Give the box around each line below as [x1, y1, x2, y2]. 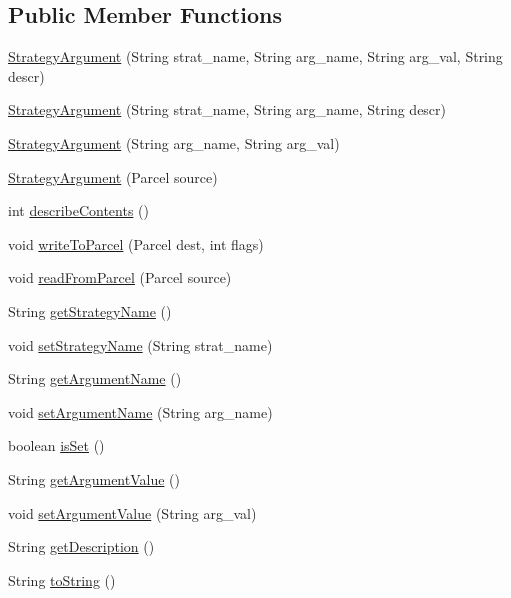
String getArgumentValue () [8, 468, 181, 489]
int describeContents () [8, 200, 149, 221]
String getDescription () [8, 536, 155, 557]
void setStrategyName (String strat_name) [8, 334, 273, 355]
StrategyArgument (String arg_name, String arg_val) [8, 132, 340, 153]
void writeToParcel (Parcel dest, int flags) [8, 233, 264, 254]
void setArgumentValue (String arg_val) [8, 502, 257, 523]
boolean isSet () [8, 435, 105, 456]
